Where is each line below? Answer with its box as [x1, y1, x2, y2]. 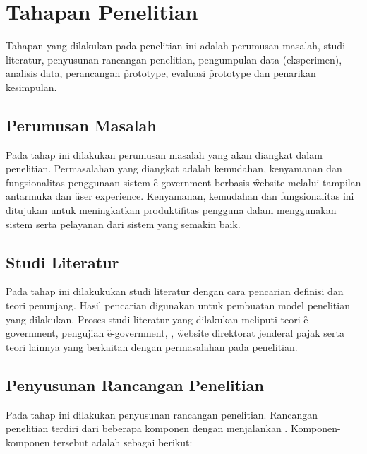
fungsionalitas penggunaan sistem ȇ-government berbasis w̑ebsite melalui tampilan [6, 174, 361, 189]
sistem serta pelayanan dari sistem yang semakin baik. [6, 216, 241, 231]
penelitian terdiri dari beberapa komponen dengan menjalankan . [6, 421, 288, 436]
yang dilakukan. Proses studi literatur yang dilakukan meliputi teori [6, 311, 301, 326]
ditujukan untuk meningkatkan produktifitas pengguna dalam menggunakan [6, 203, 337, 217]
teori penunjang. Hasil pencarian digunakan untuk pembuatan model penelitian [6, 298, 350, 313]
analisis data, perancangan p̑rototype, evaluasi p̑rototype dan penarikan [6, 66, 316, 80]
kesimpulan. [6, 79, 57, 94]
